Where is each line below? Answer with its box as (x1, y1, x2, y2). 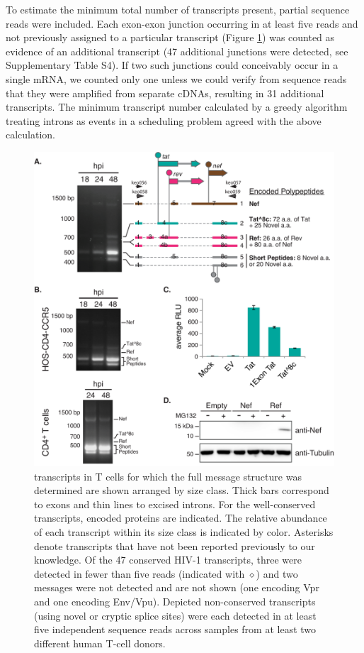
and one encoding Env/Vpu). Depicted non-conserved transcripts (34, 593, 316, 608)
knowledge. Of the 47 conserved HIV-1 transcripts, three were (34, 552, 302, 567)
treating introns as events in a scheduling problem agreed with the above (6, 113, 322, 128)
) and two (256, 566, 298, 581)
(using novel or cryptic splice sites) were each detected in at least (34, 608, 317, 622)
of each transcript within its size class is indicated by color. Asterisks (34, 524, 334, 539)
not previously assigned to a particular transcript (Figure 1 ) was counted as (6, 30, 335, 45)
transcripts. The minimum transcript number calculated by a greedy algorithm (6, 99, 348, 114)
